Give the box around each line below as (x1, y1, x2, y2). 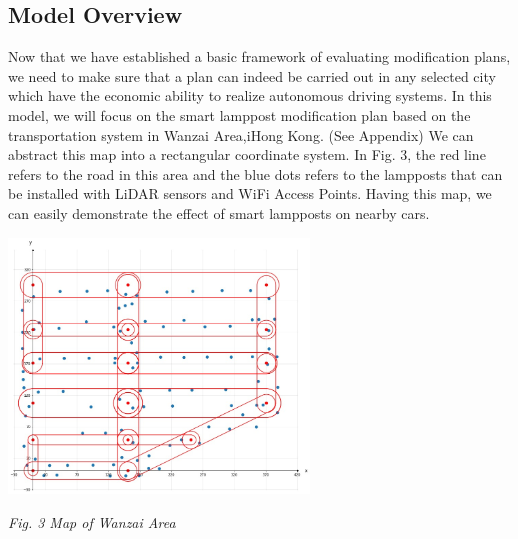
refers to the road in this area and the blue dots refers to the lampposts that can (8, 163, 503, 184)
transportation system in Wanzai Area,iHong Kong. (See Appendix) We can (8, 124, 474, 145)
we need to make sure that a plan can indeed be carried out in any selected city (8, 65, 496, 86)
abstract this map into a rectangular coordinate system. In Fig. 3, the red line (8, 144, 486, 165)
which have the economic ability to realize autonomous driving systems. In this (8, 85, 492, 106)
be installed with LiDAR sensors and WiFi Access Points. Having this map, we (8, 183, 492, 204)
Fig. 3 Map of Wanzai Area (8, 511, 176, 532)
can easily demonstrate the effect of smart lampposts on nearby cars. (8, 202, 430, 223)
